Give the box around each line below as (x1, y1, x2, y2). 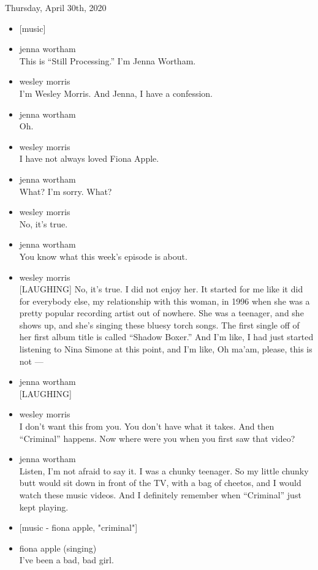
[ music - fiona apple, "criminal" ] (19, 521, 138, 534)
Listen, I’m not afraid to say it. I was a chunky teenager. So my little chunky (19, 464, 309, 477)
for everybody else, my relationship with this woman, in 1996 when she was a (19, 294, 310, 307)
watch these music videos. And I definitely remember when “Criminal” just (19, 488, 301, 501)
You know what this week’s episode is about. (19, 249, 187, 262)
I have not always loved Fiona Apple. (19, 152, 159, 165)
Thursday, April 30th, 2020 (5, 1, 107, 13)
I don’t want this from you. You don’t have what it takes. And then (19, 420, 274, 433)
